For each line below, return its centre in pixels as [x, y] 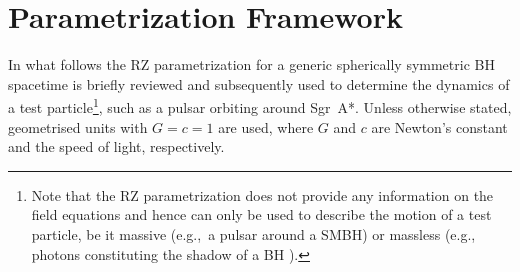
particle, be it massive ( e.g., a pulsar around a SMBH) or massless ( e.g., [253, 233]
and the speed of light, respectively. [116, 146]
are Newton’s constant [439, 126]
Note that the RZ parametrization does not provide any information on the [262, 194]
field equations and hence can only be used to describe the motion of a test [261, 214]
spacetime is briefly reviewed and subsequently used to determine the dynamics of [259, 83]
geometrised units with [78, 126]
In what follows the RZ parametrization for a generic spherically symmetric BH [251, 64]
